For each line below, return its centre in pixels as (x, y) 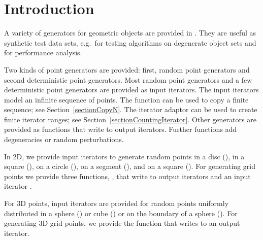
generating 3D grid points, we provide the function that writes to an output (122, 223)
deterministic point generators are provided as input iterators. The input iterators (131, 90)
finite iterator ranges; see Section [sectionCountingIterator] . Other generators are (130, 119)
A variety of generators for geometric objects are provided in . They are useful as (130, 33)
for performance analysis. (43, 53)
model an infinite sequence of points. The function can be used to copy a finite (126, 99)
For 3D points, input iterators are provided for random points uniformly (117, 203)
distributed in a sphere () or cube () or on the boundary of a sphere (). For (121, 213)
